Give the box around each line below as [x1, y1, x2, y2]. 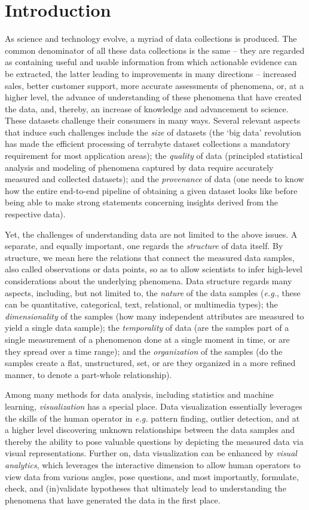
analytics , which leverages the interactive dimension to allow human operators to [5, 458, 301, 471]
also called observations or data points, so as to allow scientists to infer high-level [5, 263, 302, 275]
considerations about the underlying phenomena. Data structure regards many [5, 275, 292, 287]
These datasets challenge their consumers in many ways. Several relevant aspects [5, 114, 301, 127]
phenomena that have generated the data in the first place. [5, 493, 221, 506]
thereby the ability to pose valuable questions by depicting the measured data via [5, 435, 304, 447]
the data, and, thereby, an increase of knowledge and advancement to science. [5, 102, 289, 115]
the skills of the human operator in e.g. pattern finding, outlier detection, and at [5, 411, 300, 424]
